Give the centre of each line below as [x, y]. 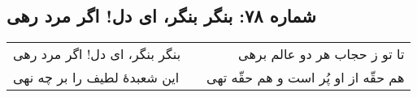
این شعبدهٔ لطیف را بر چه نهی [96, 78]
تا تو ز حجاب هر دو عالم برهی [321, 54]
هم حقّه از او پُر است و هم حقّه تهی [306, 78]
